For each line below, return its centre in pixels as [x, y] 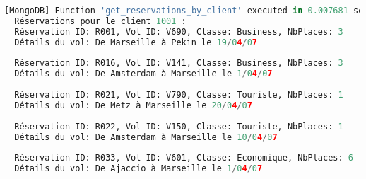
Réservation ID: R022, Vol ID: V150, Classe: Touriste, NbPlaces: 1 [179, 126]
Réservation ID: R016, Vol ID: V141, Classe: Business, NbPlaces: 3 [179, 63]
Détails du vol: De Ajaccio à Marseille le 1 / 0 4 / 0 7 [138, 169]
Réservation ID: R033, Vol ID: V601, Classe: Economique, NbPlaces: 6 [184, 158]
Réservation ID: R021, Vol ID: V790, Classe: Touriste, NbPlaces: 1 [179, 95]
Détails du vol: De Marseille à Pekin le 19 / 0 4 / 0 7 [136, 42]
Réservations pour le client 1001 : [100, 21]
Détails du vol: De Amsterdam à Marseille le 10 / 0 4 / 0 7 [146, 137]
